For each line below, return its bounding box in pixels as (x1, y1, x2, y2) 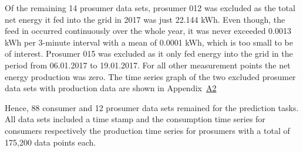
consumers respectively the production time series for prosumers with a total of (5, 124, 290, 136)
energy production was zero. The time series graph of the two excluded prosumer (5, 70, 296, 82)
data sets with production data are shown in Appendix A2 (5, 82, 217, 94)
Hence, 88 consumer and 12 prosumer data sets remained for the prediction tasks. (5, 101, 299, 113)
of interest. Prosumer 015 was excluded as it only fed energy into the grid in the (5, 47, 293, 60)
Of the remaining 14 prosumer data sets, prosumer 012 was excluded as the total (5, 2, 295, 13)
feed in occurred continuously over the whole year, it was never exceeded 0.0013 (5, 25, 291, 37)
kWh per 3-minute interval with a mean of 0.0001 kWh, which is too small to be (5, 36, 294, 48)
